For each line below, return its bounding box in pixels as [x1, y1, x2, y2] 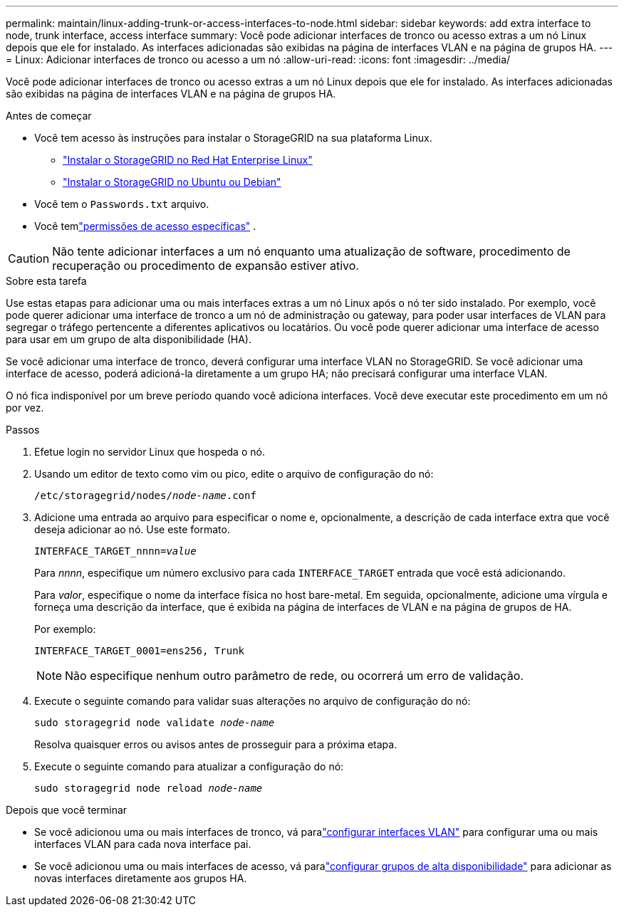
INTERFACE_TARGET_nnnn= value [34, 545, 197, 557]
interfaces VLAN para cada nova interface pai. [34, 838, 251, 850]
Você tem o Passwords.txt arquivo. [34, 198, 209, 210]
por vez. [6, 402, 44, 414]
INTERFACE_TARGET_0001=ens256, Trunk [34, 645, 245, 656]
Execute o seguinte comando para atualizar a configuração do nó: [34, 760, 344, 772]
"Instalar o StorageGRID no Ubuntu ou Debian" [63, 176, 281, 188]
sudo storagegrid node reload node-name [34, 782, 263, 794]
